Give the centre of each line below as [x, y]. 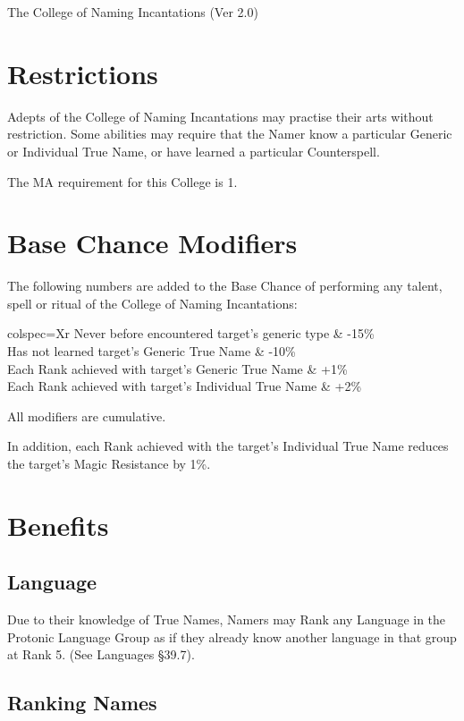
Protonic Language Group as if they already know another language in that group [232, 636]
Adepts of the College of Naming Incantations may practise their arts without [220, 116]
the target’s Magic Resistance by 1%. [109, 463]
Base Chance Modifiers [152, 243]
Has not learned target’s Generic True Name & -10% [152, 351]
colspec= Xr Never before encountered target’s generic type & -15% [191, 333]
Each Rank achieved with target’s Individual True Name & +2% [185, 386]
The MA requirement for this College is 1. [122, 181]
